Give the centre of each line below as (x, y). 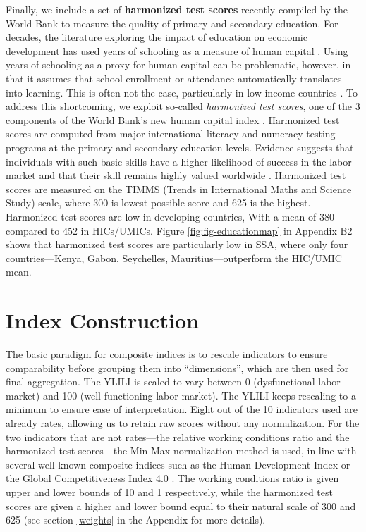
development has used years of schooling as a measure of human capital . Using (177, 50)
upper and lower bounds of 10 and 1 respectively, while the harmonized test (169, 491)
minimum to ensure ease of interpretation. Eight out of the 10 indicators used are (182, 409)
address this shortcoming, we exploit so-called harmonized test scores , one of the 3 (183, 106)
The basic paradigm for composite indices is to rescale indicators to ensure (167, 354)
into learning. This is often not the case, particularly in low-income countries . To (182, 92)
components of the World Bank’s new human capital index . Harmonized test (173, 119)
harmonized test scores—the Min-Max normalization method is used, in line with (181, 451)
